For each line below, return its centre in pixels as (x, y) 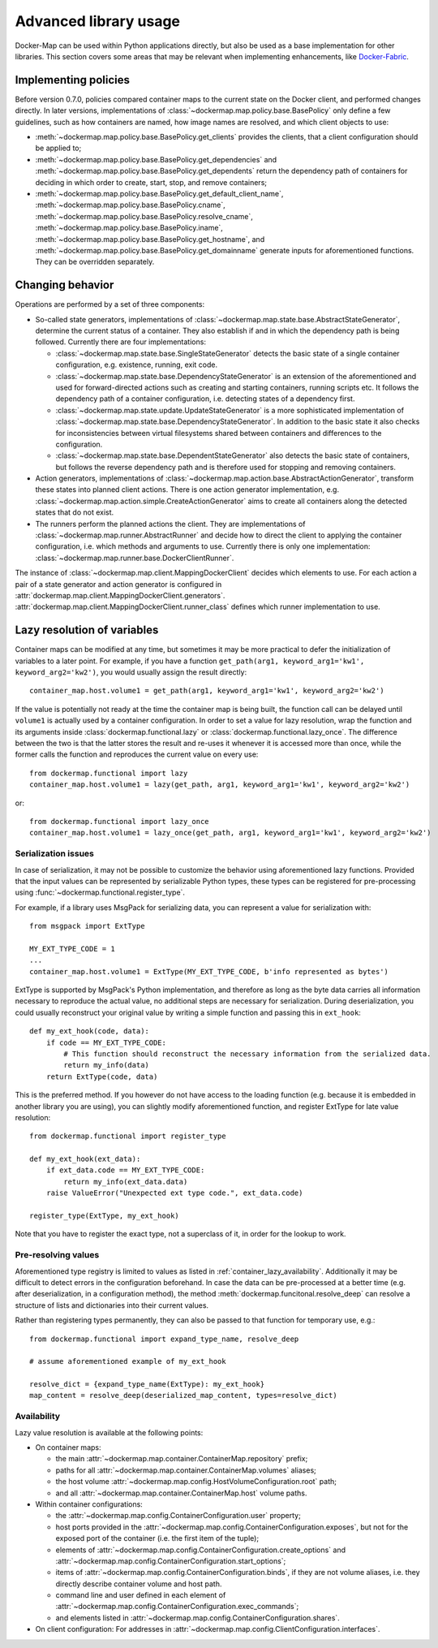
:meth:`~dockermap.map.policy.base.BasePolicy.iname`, (129, 228)
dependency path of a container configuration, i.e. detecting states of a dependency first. (205, 399)
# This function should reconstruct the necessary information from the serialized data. (247, 1054)
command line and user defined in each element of (141, 1595)
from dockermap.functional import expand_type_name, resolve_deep (164, 1339)
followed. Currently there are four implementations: (121, 342)
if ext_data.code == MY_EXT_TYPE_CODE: (125, 1170)
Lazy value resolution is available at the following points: (109, 1432)
